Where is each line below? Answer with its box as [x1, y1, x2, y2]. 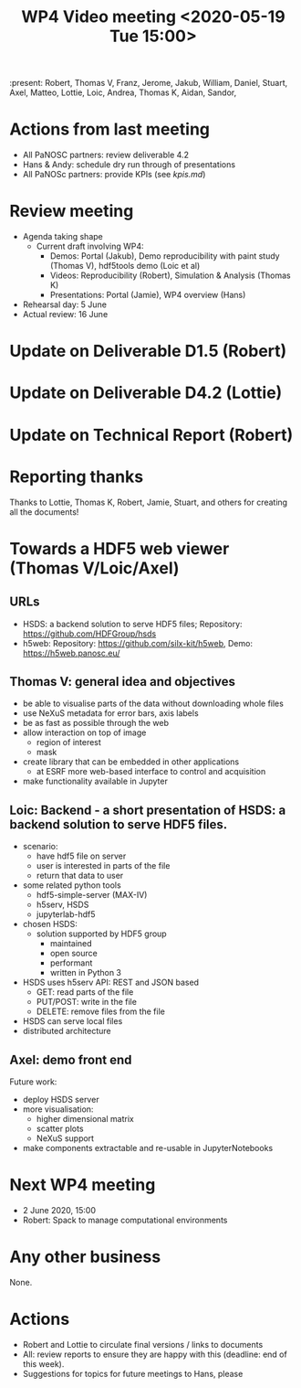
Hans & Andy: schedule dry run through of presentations [22, 159, 235, 170]
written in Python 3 [49, 967, 121, 978]
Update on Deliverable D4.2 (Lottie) [9, 382, 283, 403]
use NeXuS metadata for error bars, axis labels [22, 708, 199, 719]
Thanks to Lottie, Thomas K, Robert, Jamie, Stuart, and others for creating [9, 496, 288, 507]
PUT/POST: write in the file [36, 997, 137, 1008]
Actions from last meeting [9, 119, 210, 140]
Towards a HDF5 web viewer [9, 538, 230, 559]
